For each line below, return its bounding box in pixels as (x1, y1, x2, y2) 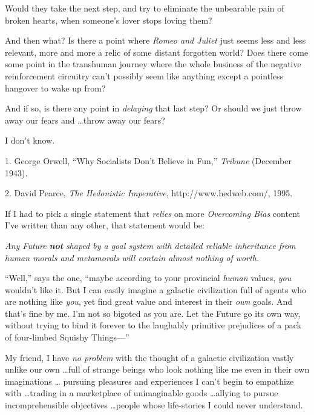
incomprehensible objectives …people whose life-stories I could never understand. (5, 399, 303, 411)
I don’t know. (5, 134, 55, 147)
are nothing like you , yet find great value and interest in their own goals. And (5, 295, 293, 308)
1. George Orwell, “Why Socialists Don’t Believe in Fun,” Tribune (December (5, 154, 292, 167)
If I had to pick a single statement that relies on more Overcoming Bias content (5, 207, 300, 219)
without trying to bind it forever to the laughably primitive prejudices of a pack (5, 319, 301, 331)
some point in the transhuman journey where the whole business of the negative (5, 58, 301, 70)
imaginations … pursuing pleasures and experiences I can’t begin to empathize (5, 374, 294, 387)
